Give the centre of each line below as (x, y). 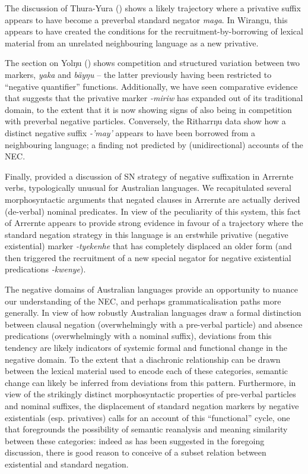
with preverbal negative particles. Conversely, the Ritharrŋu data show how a (145, 121)
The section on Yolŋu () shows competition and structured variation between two (153, 63)
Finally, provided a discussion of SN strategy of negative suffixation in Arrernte (149, 176)
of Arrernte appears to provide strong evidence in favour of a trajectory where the (154, 223)
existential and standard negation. (67, 464)
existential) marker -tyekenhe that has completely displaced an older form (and (148, 246)
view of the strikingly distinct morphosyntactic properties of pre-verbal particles (150, 394)
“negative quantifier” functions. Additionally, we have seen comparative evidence (151, 86)
